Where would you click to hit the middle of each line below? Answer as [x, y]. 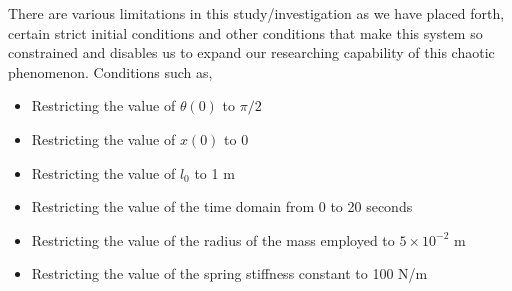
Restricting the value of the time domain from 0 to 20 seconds [222, 206]
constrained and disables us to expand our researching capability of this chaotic [251, 52]
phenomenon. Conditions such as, [110, 71]
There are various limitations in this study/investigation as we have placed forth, [256, 13]
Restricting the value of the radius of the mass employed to [213, 239]
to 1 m [214, 172]
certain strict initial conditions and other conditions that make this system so [245, 32]
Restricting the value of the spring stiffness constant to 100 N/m [229, 273]
